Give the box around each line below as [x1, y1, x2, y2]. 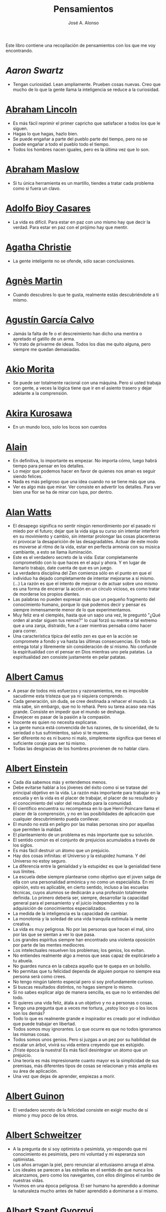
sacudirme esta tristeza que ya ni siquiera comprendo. [12, 693, 124, 699]
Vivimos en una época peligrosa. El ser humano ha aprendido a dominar [12, 1183, 160, 1188]
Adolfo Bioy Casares [5, 203, 91, 214]
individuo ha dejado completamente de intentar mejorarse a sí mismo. [12, 575, 155, 581]
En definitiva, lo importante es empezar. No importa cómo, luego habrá [12, 458, 157, 464]
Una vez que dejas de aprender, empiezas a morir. [12, 1074, 116, 1080]
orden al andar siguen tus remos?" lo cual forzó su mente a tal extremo [12, 617, 158, 623]
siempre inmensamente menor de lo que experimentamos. [12, 607, 132, 613]
